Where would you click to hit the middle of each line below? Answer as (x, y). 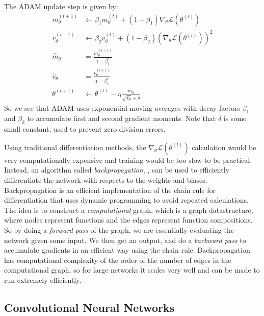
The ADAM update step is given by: (61, 6)
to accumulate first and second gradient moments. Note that (122, 118)
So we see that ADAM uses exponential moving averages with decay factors (122, 107)
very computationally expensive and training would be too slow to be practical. (128, 160)
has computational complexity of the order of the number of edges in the (118, 260)
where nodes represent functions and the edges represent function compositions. (128, 220)
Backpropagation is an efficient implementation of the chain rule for (110, 190)
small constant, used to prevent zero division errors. (85, 129)
